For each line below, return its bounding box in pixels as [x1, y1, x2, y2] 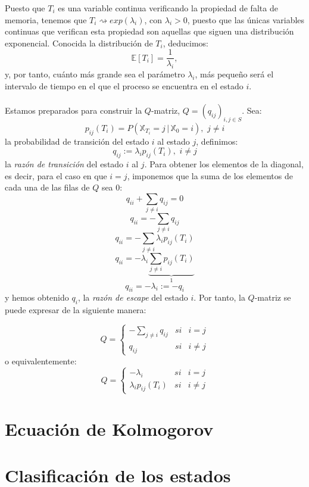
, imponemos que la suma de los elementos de [127, 169, 293, 182]
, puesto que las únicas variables [187, 13, 305, 26]
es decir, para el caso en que [5, 169, 107, 182]
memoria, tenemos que [5, 13, 87, 26]
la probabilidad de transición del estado [5, 135, 149, 147]
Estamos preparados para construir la [5, 104, 142, 117]
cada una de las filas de [5, 181, 90, 193]
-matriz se [254, 291, 291, 304]
